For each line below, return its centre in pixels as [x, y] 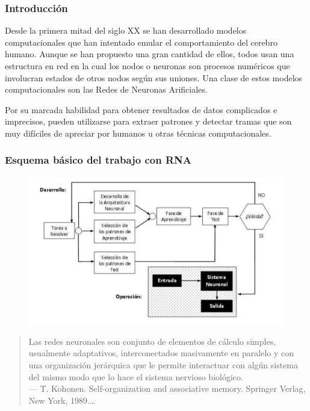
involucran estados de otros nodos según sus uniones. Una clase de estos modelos [154, 77]
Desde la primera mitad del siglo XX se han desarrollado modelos [126, 30]
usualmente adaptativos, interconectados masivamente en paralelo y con [161, 353]
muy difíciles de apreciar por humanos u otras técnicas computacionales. [138, 133]
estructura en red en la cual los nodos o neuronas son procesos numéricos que [147, 66]
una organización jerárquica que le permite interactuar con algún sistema [163, 364]
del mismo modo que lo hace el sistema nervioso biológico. [136, 376]
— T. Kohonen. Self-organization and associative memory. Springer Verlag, [167, 388]
